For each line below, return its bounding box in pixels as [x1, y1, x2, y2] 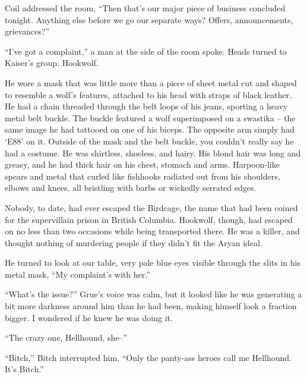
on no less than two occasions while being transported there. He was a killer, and [5, 225, 300, 237]
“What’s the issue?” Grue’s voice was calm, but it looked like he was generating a [5, 288, 302, 300]
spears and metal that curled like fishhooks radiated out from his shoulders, [5, 169, 280, 182]
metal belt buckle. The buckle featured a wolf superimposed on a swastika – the [5, 111, 296, 124]
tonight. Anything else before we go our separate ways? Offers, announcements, [5, 13, 293, 26]
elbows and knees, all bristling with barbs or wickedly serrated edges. [5, 181, 257, 194]
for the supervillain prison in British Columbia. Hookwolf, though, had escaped [5, 213, 293, 225]
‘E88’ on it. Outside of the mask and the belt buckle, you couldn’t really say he [5, 134, 294, 147]
